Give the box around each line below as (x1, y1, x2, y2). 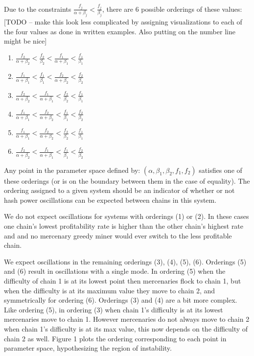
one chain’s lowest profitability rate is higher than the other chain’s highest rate (4, 220, 244, 231)
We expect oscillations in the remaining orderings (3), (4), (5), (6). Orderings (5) (4, 256, 247, 266)
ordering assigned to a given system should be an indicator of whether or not (4, 185, 235, 195)
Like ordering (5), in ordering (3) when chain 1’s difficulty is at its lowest (4, 304, 223, 314)
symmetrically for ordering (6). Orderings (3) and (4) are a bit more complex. (4, 295, 237, 305)
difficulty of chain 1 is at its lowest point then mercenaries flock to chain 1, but (4, 275, 241, 285)
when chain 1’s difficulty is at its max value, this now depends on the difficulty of (4, 323, 248, 333)
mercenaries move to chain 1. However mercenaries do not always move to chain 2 (4, 314, 250, 324)
